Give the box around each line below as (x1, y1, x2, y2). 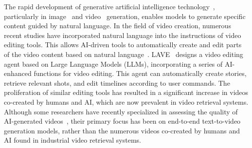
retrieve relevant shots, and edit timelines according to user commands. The (4, 77, 230, 88)
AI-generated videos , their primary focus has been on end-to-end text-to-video (4, 116, 241, 126)
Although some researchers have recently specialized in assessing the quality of (4, 106, 238, 116)
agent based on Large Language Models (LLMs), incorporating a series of (4, 58, 223, 69)
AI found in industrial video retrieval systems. (4, 135, 142, 145)
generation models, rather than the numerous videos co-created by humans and (4, 125, 240, 135)
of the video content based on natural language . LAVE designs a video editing (4, 49, 243, 59)
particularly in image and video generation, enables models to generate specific (4, 11, 246, 21)
